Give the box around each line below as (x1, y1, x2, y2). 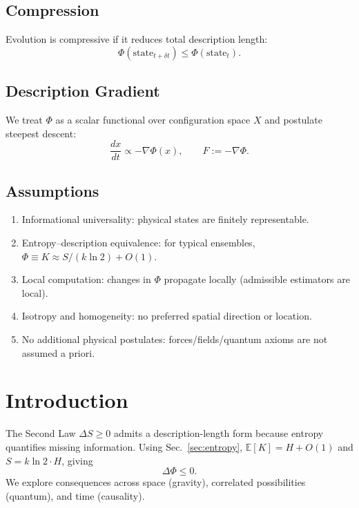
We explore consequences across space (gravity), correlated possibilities (6, 475, 306, 489)
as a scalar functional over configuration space (55, 113, 251, 126)
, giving (61, 453, 93, 467)
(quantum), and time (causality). (6, 488, 145, 502)
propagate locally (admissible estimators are (164, 272, 350, 286)
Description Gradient (6, 80, 160, 101)
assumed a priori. (21, 345, 95, 360)
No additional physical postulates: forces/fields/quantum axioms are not (21, 332, 328, 346)
